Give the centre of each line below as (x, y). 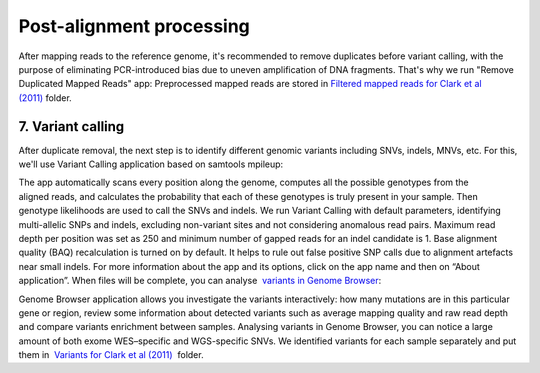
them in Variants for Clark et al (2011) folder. (111, 355)
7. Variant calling (71, 126)
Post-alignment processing (134, 26)
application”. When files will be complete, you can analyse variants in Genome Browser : (200, 281)
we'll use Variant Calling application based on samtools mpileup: (151, 164)
